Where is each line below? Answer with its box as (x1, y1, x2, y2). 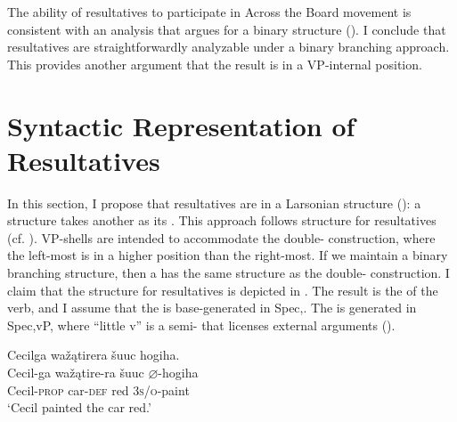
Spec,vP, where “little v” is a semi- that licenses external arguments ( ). (7, 315, 396, 334)
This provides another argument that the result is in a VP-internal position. (7, 54, 422, 73)
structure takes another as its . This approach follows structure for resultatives (7, 211, 437, 230)
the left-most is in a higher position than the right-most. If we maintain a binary (7, 246, 448, 264)
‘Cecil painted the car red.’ (7, 398, 151, 417)
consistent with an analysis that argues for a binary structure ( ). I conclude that (7, 20, 446, 38)
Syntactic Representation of (7, 107, 355, 143)
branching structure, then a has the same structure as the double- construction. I (7, 264, 450, 282)
